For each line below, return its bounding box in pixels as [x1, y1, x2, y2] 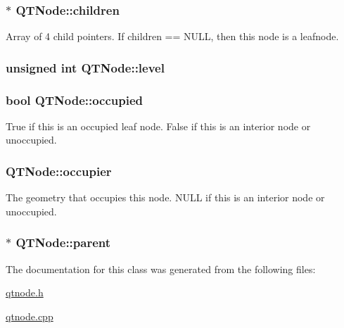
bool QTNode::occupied [6, 91, 144, 108]
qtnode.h [6, 285, 44, 300]
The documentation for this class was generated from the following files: [6, 261, 316, 276]
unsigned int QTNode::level [6, 58, 165, 76]
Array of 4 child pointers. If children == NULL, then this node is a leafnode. [6, 29, 339, 44]
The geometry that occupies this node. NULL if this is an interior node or [6, 190, 325, 205]
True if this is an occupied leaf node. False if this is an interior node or [6, 118, 311, 133]
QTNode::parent [15, 234, 111, 251]
